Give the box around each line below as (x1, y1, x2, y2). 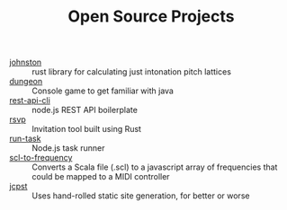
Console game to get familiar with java (31, 85, 174, 96)
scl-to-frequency (9, 153, 73, 163)
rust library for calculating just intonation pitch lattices (31, 66, 232, 77)
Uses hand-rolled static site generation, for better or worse (31, 190, 250, 201)
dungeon (9, 76, 43, 87)
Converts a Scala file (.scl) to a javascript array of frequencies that (31, 162, 278, 172)
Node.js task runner (31, 143, 105, 153)
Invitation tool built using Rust (31, 124, 142, 135)
